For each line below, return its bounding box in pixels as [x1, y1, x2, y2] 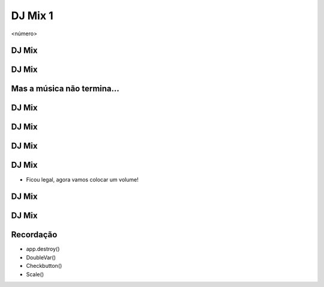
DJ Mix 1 [11, 9, 53, 22]
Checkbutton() [26, 262, 62, 270]
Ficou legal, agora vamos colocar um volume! [26, 176, 139, 183]
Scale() [26, 270, 44, 278]
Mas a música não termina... [11, 84, 120, 94]
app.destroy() [26, 246, 60, 253]
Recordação [11, 229, 58, 240]
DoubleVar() [26, 253, 56, 261]
